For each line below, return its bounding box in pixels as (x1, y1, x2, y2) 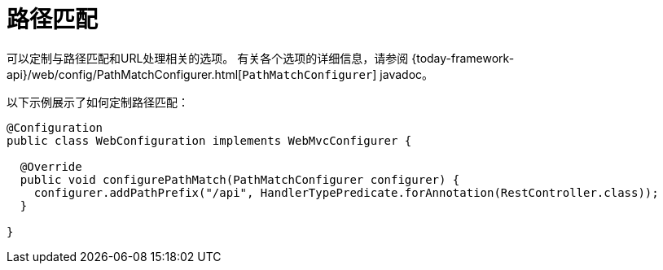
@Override (20, 159, 82, 173)
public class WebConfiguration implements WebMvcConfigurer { (7, 133, 412, 147)
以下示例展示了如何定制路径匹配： (7, 94, 189, 109)
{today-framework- (411, 50, 515, 65)
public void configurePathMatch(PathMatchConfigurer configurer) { (20, 172, 460, 186)
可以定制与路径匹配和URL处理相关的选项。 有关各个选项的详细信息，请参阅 (7, 50, 409, 65)
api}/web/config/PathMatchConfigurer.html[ (7, 67, 243, 81)
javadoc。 (380, 67, 434, 81)
